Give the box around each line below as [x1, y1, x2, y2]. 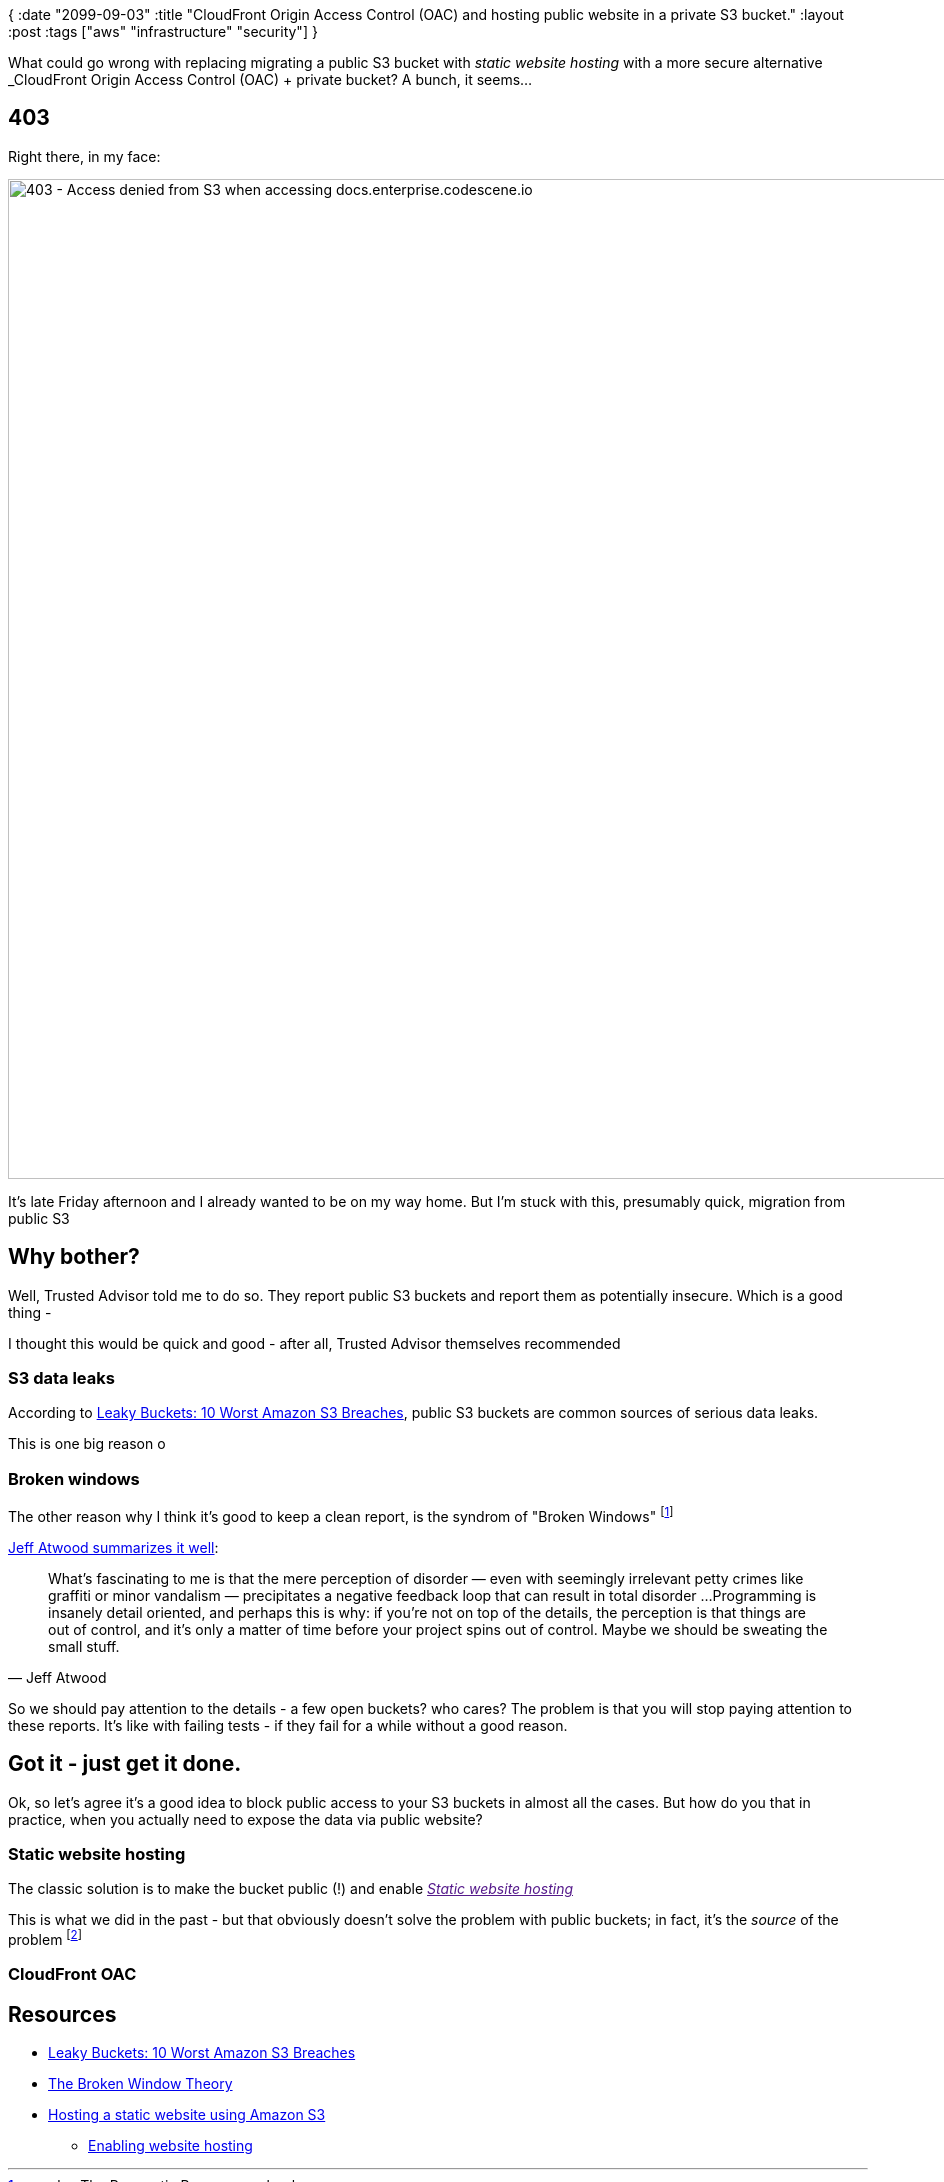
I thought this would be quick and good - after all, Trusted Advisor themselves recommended [8, 1334, 621, 1352]
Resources [8, 2001, 117, 2027]
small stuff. [48, 1637, 120, 1655]
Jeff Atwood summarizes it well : [8, 1538, 219, 1556]
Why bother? [8, 1244, 140, 1270]
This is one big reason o [8, 1435, 166, 1453]
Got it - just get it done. [8, 1751, 242, 1777]
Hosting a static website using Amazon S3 [48, 2106, 326, 2124]
